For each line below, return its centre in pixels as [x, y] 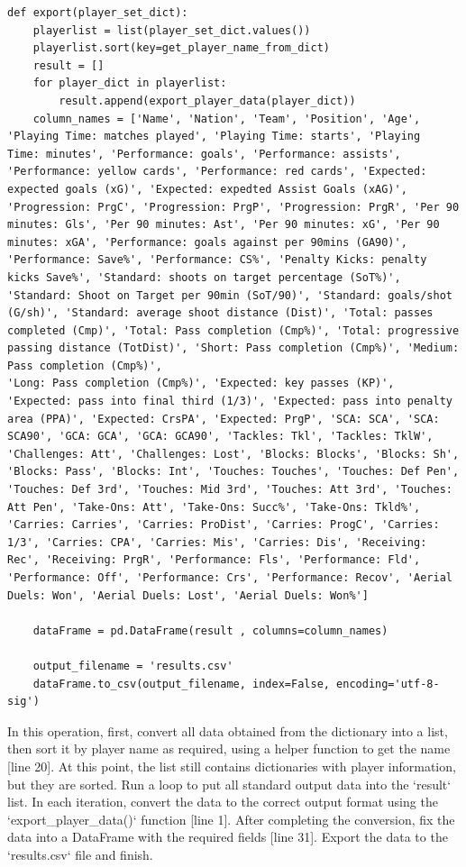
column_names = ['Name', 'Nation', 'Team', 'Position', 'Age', [227, 119]
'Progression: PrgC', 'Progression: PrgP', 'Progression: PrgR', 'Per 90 [233, 207]
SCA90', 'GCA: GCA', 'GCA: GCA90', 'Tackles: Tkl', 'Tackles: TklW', [220, 437]
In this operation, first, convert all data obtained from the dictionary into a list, [228, 730]
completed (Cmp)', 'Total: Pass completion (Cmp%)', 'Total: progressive [233, 330]
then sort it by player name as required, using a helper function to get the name [229, 748]
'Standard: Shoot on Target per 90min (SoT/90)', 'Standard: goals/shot [230, 295]
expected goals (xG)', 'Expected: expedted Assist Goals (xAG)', [207, 189]
